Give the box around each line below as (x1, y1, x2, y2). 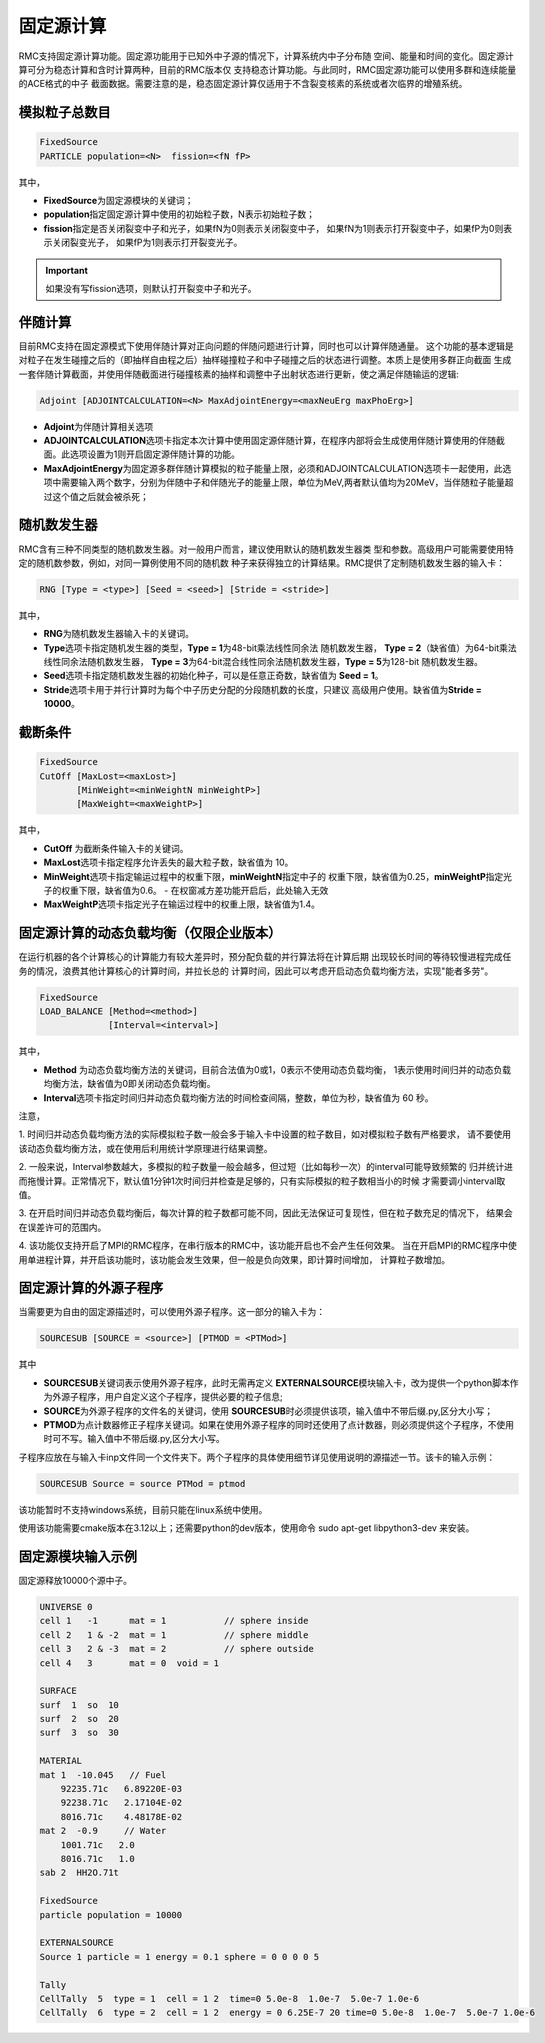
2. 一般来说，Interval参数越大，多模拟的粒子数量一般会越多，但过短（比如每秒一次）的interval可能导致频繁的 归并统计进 (18, 1161, 514, 1173)
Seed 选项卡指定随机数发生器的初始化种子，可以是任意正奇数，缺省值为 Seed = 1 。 (43, 670, 384, 682)
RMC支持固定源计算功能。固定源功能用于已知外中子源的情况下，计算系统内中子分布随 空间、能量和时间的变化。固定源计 (18, 50, 514, 62)
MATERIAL (39, 1755, 83, 1767)
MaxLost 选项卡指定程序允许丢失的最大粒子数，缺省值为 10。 (43, 856, 294, 869)
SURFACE (39, 1685, 77, 1697)
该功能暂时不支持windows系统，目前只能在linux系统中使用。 (18, 1503, 268, 1515)
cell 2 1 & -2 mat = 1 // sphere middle (39, 1629, 309, 1640)
